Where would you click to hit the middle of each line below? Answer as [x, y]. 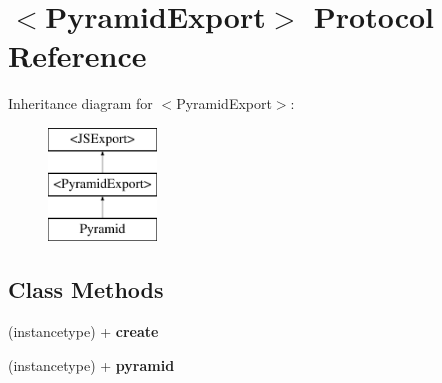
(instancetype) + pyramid [91, 364]
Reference [77, 55]
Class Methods [86, 289]
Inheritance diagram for [80, 103]
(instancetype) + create [83, 331]
